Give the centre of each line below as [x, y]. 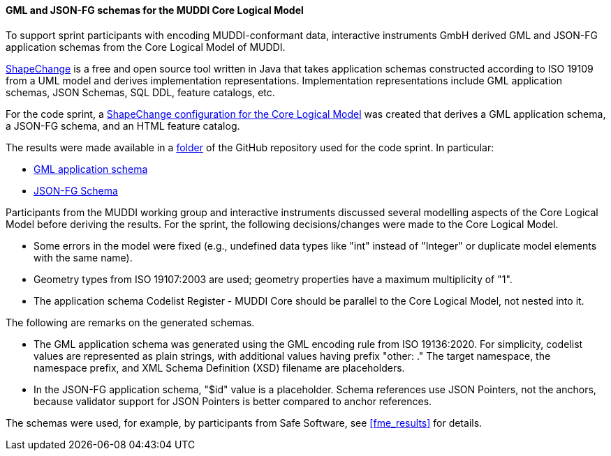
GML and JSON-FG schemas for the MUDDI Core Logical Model [155, 10]
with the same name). [83, 257]
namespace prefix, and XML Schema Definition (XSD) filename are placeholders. [219, 367]
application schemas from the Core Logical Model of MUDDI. [146, 47]
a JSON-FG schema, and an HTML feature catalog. [123, 126]
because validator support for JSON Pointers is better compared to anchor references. [233, 401]
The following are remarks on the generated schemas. [130, 322]
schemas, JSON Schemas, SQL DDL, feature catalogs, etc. [140, 92]
